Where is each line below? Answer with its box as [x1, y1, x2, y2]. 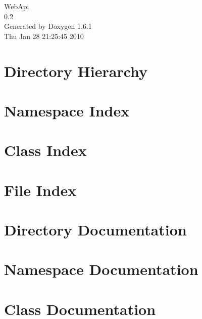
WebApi [4, 1, 29, 11]
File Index [4, 179, 77, 200]
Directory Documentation [4, 219, 187, 240]
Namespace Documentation [4, 259, 198, 280]
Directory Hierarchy [4, 60, 148, 81]
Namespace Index [4, 100, 130, 121]
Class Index [4, 140, 87, 161]
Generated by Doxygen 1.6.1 [4, 21, 92, 31]
